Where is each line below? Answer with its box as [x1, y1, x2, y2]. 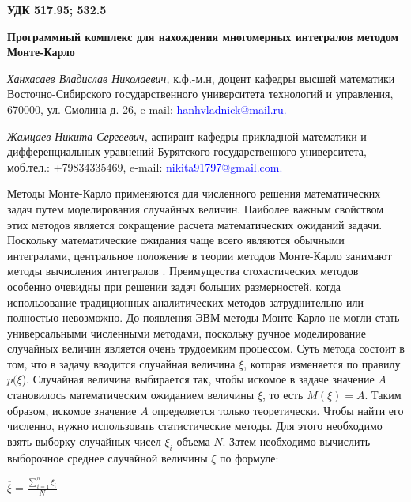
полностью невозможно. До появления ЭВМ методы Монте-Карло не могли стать [7, 309, 400, 326]
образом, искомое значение [7, 402, 137, 418]
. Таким [364, 387, 402, 403]
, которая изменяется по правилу [243, 355, 401, 372]
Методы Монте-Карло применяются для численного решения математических [7, 185, 381, 202]
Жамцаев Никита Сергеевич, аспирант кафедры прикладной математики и [7, 127, 367, 144]
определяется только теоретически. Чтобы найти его [152, 402, 404, 418]
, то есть [262, 387, 304, 403]
